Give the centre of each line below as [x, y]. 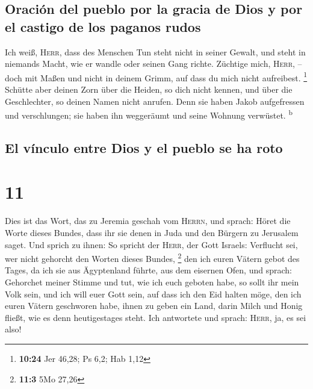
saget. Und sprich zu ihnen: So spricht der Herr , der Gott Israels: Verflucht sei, [151, 244]
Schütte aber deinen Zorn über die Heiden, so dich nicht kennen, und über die [149, 89]
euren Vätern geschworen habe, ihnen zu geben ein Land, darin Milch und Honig [154, 306]
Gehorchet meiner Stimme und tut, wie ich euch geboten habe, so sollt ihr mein [152, 282]
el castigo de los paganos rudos [103, 26]
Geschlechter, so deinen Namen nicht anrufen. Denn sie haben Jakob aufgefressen [155, 101]
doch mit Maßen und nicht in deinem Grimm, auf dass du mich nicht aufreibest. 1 [156, 76]
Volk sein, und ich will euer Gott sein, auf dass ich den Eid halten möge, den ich [153, 294]
